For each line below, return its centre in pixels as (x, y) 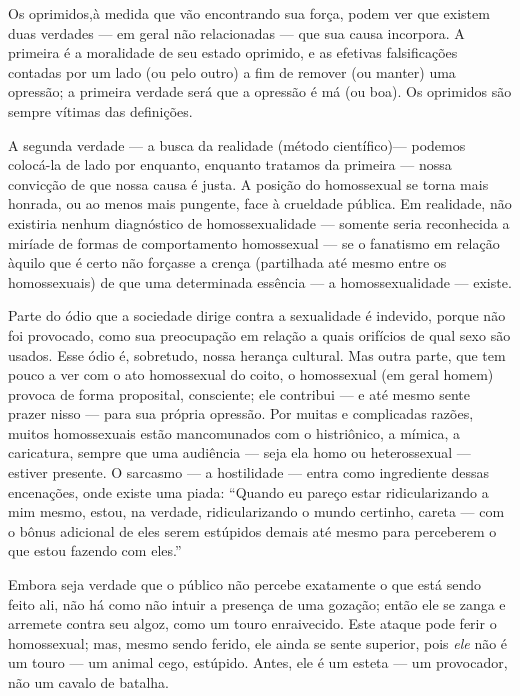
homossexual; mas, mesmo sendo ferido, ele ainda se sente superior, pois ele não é (258, 642)
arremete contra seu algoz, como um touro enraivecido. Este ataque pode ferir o (252, 623)
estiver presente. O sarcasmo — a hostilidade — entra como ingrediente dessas (249, 472)
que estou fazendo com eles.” (95, 550)
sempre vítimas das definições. (100, 110)
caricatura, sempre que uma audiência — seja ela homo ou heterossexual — (239, 452)
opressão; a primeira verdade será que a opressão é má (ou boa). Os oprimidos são (260, 91)
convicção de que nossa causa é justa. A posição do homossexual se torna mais (248, 183)
